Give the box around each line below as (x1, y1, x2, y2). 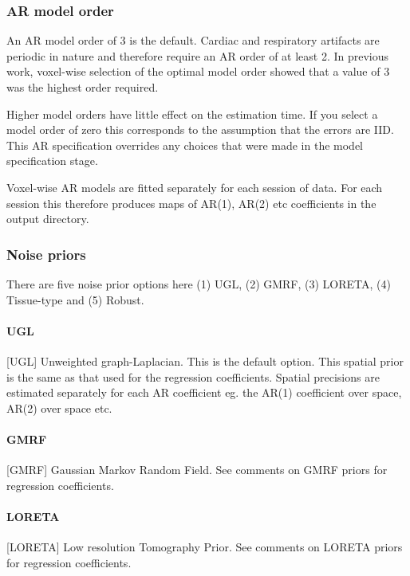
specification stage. (6, 152, 98, 169)
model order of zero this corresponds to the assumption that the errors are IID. (6, 121, 394, 138)
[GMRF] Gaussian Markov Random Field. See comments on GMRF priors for (6, 461, 388, 478)
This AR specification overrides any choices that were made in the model (6, 136, 364, 153)
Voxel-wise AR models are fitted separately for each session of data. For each (6, 178, 383, 195)
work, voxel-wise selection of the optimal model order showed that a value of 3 (6, 63, 390, 80)
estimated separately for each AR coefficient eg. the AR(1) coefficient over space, (6, 384, 402, 401)
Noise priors (6, 244, 86, 264)
